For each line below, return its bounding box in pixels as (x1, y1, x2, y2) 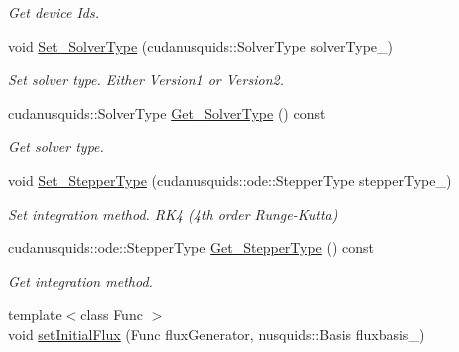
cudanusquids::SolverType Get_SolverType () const (8, 102, 326, 123)
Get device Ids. (8, 2, 100, 22)
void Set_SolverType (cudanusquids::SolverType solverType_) (8, 35, 394, 56)
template (8, 304, 62, 325)
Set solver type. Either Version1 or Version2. (8, 69, 284, 90)
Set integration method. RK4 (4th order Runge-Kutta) (8, 203, 338, 224)
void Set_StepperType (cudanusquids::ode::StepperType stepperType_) (8, 169, 452, 190)
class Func (80, 304, 143, 325)
